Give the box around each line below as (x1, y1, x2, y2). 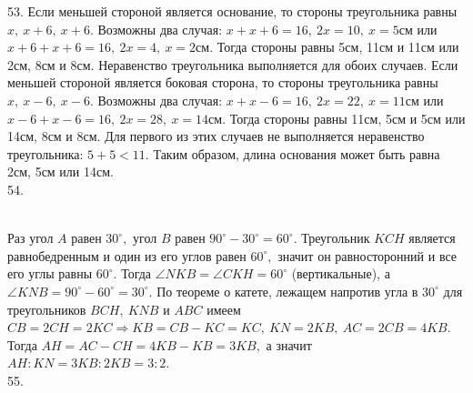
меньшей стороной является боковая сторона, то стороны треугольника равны (7, 73, 438, 92)
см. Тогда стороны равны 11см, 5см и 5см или (208, 108, 466, 127)
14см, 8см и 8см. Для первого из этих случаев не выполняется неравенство (7, 126, 425, 146)
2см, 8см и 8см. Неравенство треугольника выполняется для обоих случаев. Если (7, 55, 458, 74)
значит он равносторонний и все (277, 246, 458, 265)
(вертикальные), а (291, 264, 390, 283)
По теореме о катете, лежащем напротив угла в (156, 281, 418, 300)
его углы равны (7, 264, 93, 283)
